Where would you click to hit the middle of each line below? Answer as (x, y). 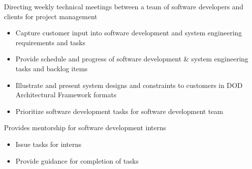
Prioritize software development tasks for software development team (119, 111)
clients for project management (51, 16)
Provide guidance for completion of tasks (77, 160)
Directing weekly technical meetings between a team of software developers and (124, 6)
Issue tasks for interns (48, 144)
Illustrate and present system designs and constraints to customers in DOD (129, 85)
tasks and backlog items (51, 68)
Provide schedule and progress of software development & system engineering (132, 59)
